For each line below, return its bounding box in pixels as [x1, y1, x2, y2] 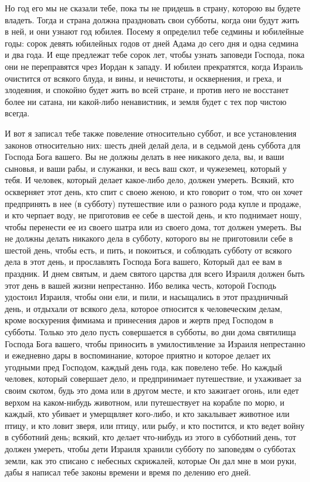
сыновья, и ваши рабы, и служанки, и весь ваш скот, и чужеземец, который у [5, 162, 287, 174]
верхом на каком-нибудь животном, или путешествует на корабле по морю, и [5, 396, 284, 408]
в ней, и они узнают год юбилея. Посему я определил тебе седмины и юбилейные [5, 25, 304, 38]
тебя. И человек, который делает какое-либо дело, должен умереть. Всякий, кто [5, 174, 294, 186]
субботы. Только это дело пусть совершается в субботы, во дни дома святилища [5, 326, 296, 338]
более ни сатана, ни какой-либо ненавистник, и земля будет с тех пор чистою [5, 95, 287, 107]
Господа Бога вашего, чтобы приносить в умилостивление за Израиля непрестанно [5, 337, 306, 350]
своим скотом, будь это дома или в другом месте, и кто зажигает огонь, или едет [5, 384, 299, 396]
